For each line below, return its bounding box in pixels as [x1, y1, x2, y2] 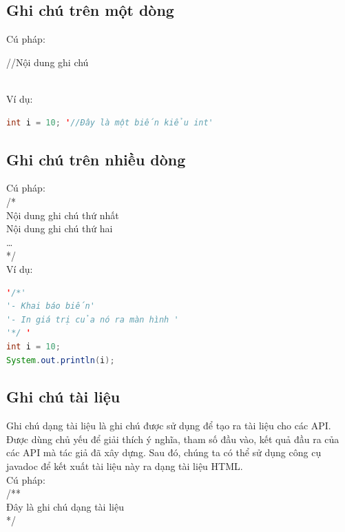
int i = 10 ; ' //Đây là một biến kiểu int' [6, 117, 213, 127]
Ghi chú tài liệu [6, 386, 121, 407]
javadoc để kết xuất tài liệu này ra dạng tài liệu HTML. [6, 459, 243, 473]
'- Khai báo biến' [6, 301, 95, 311]
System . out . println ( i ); [6, 355, 115, 365]
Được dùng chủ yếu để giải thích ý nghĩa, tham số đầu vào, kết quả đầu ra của [6, 431, 339, 446]
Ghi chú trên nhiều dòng [6, 148, 186, 170]
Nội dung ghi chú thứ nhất [6, 207, 119, 222]
